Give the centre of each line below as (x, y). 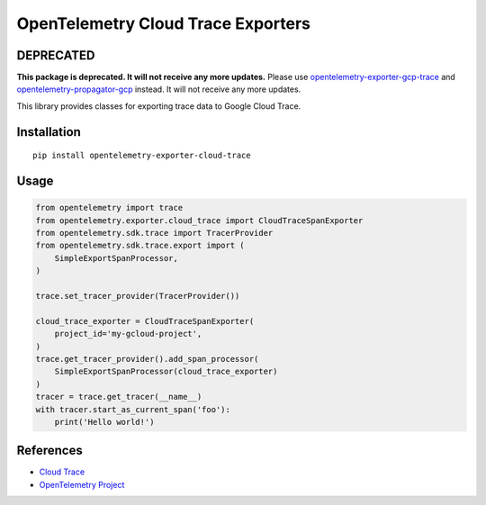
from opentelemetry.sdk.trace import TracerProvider (154, 233)
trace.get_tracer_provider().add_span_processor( (147, 359)
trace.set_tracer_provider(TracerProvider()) (138, 296)
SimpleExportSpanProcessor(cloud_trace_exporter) (166, 372)
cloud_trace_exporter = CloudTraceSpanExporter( (145, 321)
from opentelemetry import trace (109, 208)
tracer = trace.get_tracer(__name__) (119, 397)
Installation (49, 132)
